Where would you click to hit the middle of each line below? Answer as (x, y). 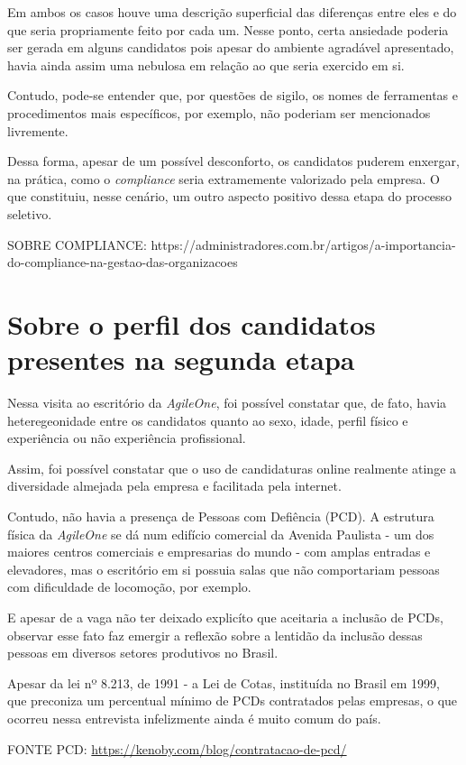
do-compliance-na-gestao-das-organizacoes (123, 262)
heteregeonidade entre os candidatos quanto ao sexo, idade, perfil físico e (208, 420)
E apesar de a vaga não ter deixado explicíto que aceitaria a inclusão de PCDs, (225, 617)
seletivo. (30, 213)
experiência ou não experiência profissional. (127, 438)
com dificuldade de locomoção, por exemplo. (129, 587)
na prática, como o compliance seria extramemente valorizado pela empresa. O (224, 178)
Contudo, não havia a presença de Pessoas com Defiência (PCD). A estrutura (221, 516)
